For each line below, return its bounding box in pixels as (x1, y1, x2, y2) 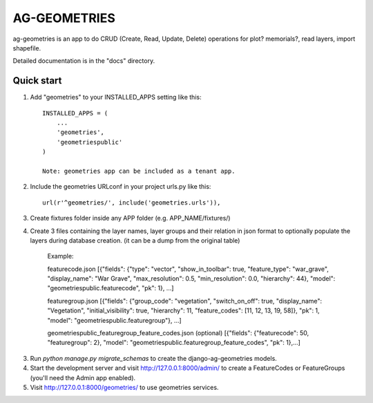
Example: (47, 252, 74, 261)
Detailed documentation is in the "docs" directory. (12, 57, 155, 65)
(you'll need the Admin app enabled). (30, 373, 136, 382)
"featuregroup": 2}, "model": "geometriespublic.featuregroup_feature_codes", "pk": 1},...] (47, 339, 300, 347)
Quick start (12, 75, 62, 86)
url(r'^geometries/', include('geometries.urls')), (42, 198, 221, 207)
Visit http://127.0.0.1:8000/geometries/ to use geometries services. (30, 384, 219, 391)
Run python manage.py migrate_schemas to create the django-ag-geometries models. (30, 354, 278, 362)
